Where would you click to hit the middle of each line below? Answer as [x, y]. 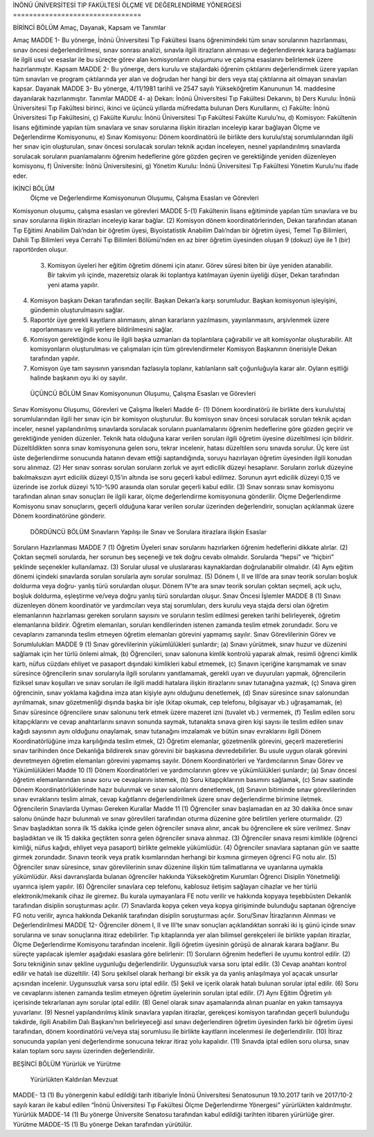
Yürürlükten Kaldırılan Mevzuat [74, 1080]
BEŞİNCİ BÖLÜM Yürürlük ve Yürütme [67, 1064]
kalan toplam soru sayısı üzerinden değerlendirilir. [84, 1051]
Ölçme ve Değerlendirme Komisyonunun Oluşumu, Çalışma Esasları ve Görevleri [144, 198]
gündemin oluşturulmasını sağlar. [77, 310]
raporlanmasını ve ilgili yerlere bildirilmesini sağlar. [102, 329]
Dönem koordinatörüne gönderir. [60, 516]
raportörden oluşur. [41, 250]
